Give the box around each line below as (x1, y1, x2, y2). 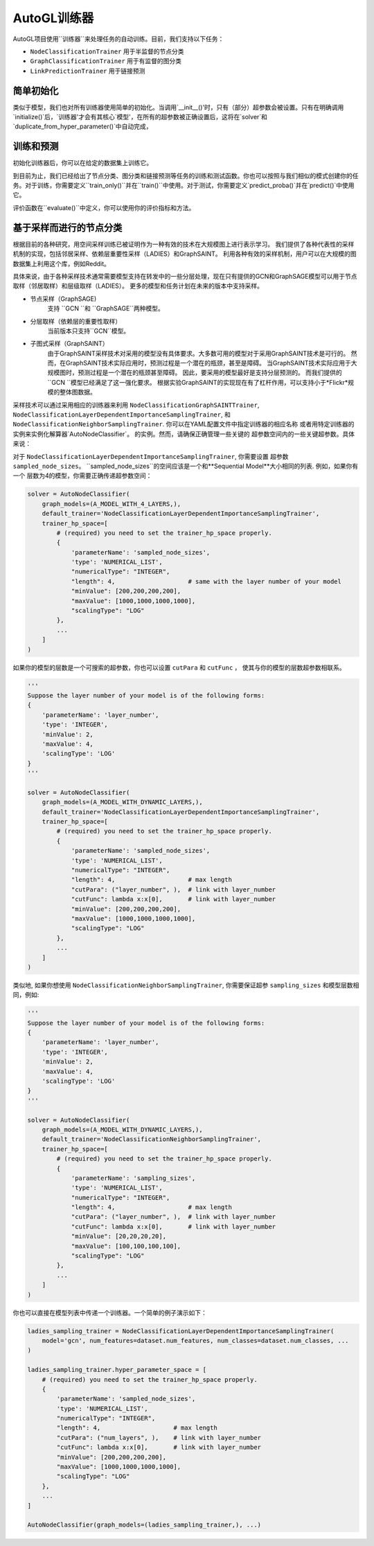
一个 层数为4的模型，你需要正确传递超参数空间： (12, 471, 152, 480)
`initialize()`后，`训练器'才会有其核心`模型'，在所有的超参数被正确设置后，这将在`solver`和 (12, 113, 268, 121)
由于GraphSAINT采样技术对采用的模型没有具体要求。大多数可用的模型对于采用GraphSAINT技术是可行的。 (47, 349, 350, 357)
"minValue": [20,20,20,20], (71, 1233, 166, 1240)
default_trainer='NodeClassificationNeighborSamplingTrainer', (42, 1136, 262, 1143)
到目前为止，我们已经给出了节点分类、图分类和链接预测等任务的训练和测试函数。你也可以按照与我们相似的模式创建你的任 (12, 171, 359, 180)
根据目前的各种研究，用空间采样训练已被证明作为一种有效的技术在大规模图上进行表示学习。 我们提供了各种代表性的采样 (12, 240, 355, 248)
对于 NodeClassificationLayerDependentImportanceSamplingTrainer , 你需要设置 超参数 (12, 452, 289, 460)
